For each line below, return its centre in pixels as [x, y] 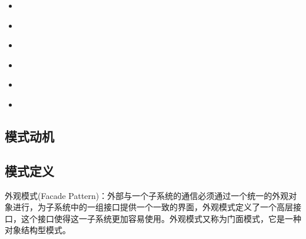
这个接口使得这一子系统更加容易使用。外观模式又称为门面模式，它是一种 [161, 218]
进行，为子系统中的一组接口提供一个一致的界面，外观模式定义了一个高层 [153, 207]
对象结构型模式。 [38, 230]
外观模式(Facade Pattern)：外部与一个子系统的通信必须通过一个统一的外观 [147, 195]
